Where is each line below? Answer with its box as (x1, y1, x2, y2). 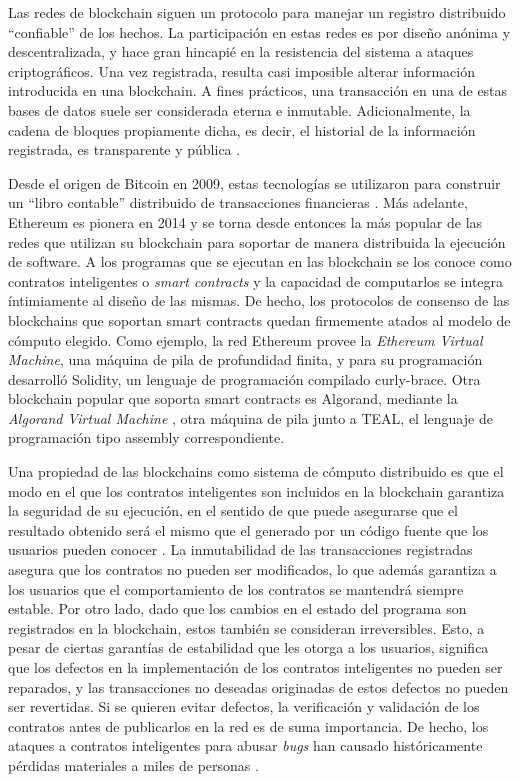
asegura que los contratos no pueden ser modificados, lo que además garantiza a (8, 559, 497, 580)
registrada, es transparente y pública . (8, 139, 241, 160)
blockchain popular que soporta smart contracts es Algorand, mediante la (8, 388, 458, 409)
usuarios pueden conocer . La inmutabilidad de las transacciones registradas (8, 539, 473, 560)
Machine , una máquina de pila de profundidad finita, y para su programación (8, 349, 483, 370)
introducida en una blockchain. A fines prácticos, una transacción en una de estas (8, 80, 508, 101)
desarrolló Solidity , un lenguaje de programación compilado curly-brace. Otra (8, 368, 481, 389)
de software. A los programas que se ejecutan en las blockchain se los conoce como (8, 251, 512, 272)
